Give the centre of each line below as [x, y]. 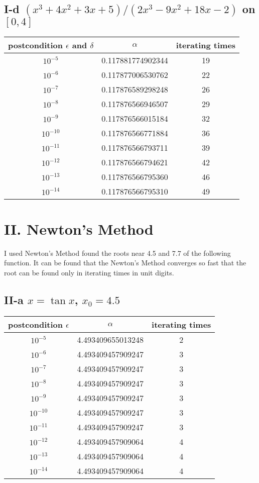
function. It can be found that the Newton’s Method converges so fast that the [125, 263]
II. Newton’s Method [79, 228]
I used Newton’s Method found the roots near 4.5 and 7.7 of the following [117, 253]
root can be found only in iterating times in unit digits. [89, 272]
